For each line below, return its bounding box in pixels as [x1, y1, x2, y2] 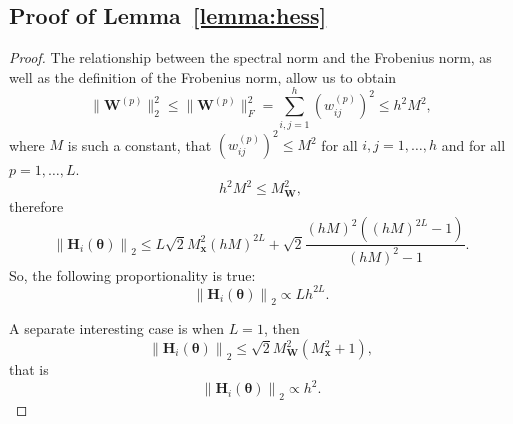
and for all [441, 134, 506, 155]
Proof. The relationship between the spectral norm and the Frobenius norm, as [9, 47, 492, 68]
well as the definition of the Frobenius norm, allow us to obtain [9, 66, 397, 87]
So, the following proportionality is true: [9, 264, 256, 285]
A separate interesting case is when [9, 318, 225, 339]
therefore [9, 195, 64, 216]
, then [263, 318, 300, 339]
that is [9, 359, 49, 380]
